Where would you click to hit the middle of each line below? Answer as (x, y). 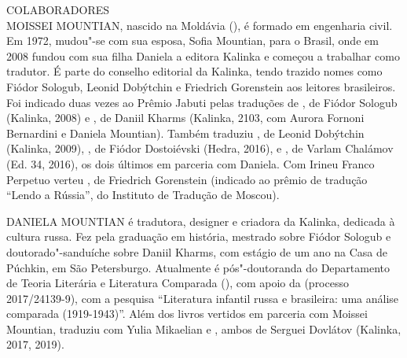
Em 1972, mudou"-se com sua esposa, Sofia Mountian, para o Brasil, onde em (192, 41)
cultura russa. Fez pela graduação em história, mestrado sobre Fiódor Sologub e (199, 236)
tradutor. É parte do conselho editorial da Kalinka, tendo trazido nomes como (194, 71)
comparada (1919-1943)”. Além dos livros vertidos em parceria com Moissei (187, 314)
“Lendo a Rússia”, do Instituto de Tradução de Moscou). (143, 195)
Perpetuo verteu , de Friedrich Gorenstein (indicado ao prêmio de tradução (187, 179)
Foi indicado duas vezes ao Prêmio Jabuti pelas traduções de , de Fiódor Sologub (202, 102)
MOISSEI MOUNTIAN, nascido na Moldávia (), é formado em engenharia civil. (200, 25)
